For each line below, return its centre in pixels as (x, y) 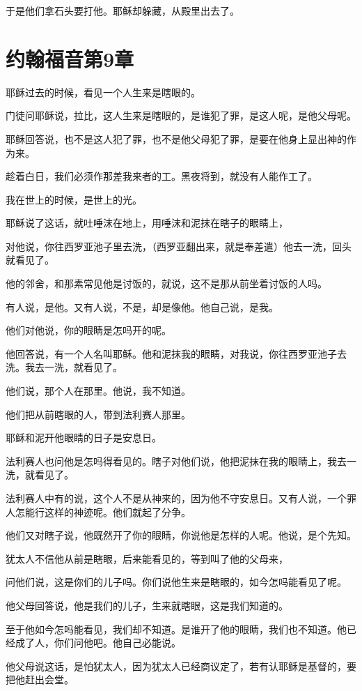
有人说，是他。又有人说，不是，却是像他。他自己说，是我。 (142, 306)
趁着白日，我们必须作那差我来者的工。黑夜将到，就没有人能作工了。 (162, 176)
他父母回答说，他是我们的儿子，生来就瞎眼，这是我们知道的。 (147, 605)
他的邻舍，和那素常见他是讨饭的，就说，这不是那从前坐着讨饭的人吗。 (166, 283)
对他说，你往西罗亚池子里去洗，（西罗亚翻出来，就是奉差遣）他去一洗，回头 (179, 246)
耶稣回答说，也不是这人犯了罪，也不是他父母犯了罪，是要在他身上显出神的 (176, 138)
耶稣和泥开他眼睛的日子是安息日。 (84, 438)
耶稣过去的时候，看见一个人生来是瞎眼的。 (103, 92)
